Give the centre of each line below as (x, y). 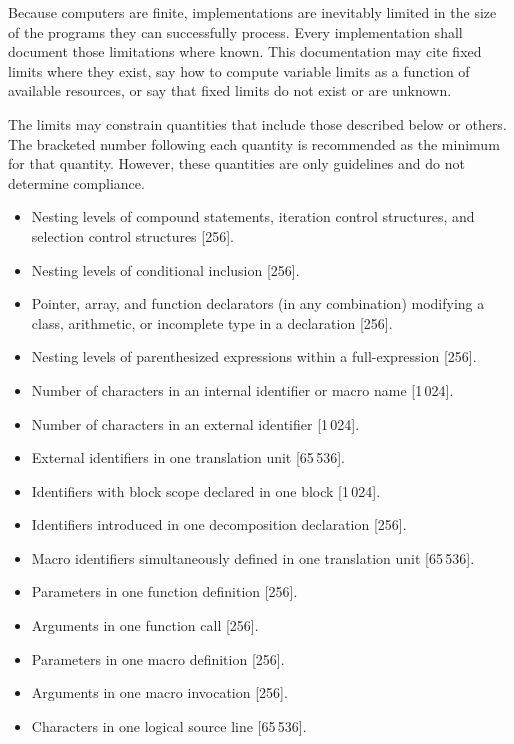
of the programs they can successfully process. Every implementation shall (235, 31)
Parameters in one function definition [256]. (164, 591)
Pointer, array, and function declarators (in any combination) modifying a (258, 303)
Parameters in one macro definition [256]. (158, 658)
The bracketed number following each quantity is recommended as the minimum (254, 143)
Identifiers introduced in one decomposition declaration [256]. (219, 524)
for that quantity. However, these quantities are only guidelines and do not (236, 163)
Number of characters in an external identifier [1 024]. (195, 423)
